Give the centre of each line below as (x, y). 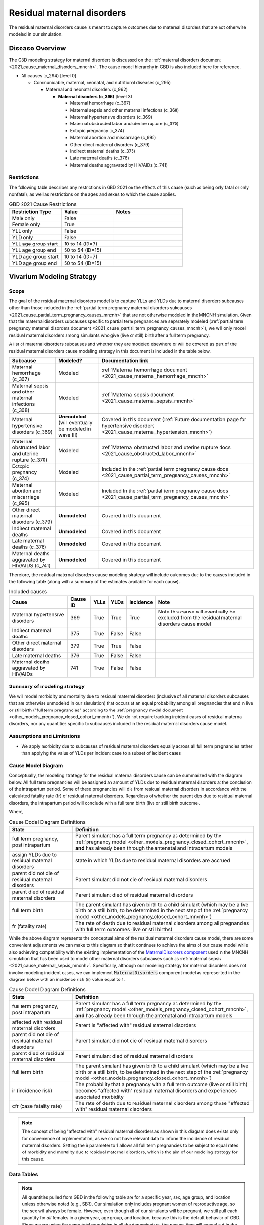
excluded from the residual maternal (200, 618)
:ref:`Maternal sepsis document (137, 394)
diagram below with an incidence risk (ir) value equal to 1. (67, 980)
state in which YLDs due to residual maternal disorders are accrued (153, 860)
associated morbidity (99, 1097)
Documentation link (125, 360)
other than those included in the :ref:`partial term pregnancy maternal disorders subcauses (100, 308)
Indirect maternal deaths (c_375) (103, 151)
